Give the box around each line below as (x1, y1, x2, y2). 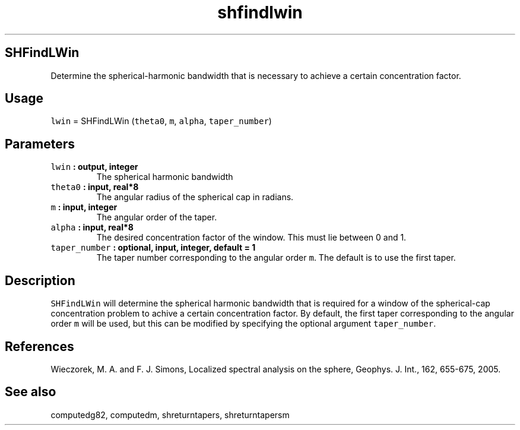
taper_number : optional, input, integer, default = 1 (50, 242, 256, 253)
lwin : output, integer (50, 162, 138, 172)
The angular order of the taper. (96, 212, 217, 223)
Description (5, 273, 75, 288)
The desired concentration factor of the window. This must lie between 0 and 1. (96, 232, 407, 243)
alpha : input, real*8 (50, 222, 134, 233)
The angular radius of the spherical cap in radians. (96, 192, 294, 203)
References (5, 339, 74, 354)
